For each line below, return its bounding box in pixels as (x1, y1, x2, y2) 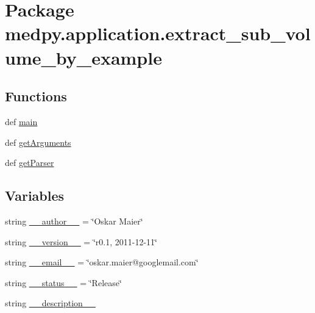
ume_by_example (5, 45, 162, 70)
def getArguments (5, 135, 71, 148)
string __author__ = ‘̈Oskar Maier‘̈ (5, 214, 143, 227)
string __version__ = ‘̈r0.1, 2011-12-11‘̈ (5, 235, 157, 248)
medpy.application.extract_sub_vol (5, 21, 311, 46)
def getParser (5, 156, 54, 169)
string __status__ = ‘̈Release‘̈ (5, 276, 122, 289)
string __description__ (5, 297, 96, 309)
